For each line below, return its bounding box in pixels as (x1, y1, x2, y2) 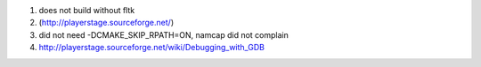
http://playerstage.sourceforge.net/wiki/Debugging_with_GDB (38, 42, 265, 53)
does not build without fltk (38, 5, 135, 15)
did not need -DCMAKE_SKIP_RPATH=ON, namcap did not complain (38, 29, 289, 40)
